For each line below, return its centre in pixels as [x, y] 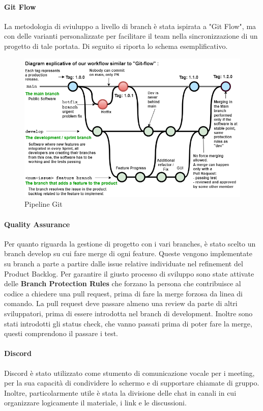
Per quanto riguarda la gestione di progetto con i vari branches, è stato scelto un [130, 243]
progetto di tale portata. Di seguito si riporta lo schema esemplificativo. [116, 46]
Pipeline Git [43, 204]
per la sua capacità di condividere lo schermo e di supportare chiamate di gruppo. [132, 383]
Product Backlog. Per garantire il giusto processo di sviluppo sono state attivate [129, 273]
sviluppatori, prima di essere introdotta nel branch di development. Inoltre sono [128, 313]
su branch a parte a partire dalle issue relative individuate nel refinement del [124, 264]
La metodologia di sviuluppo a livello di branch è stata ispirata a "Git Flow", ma [130, 26]
